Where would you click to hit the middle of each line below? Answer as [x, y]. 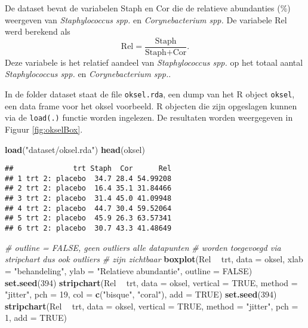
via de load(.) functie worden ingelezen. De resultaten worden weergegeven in [149, 117]
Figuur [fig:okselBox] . [44, 129]
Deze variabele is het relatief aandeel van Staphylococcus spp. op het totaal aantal [154, 62]
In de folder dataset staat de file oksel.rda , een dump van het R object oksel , [150, 94]
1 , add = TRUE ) [36, 318]
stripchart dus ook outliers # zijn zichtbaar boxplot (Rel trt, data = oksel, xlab [154, 259]
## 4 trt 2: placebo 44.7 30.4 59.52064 [88, 208]
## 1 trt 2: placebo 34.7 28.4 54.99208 [88, 178]
